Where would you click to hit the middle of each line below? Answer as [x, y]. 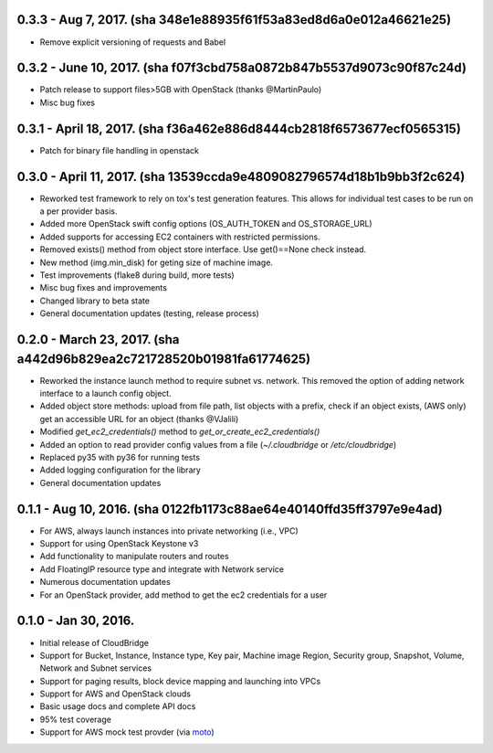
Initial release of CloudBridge [94, 642]
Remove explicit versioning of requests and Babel [133, 42]
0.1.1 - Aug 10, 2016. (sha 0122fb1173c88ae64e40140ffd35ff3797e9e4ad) [230, 509]
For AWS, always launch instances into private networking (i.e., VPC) [169, 531]
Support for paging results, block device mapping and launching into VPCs [180, 681]
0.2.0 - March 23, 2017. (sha [98, 339]
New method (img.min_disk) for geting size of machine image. [157, 262]
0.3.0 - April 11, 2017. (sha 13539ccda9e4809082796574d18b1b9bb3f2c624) [241, 177]
